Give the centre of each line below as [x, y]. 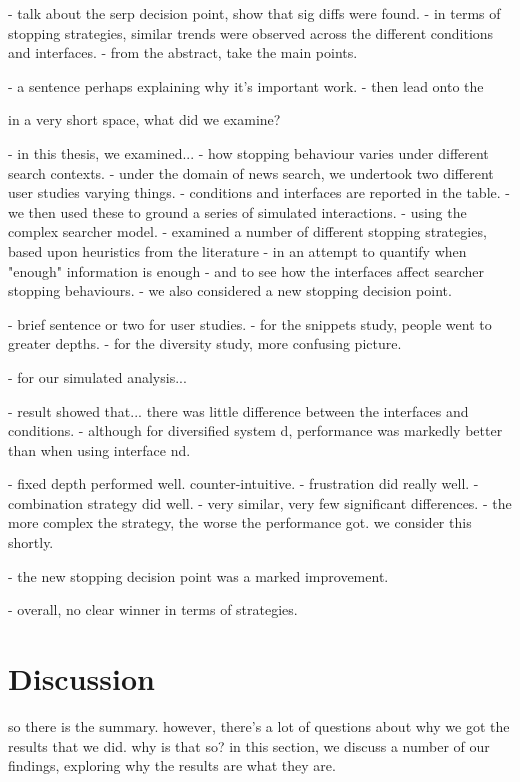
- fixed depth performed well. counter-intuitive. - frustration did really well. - [243, 483]
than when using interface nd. [99, 449]
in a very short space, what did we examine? [144, 119]
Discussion [81, 678]
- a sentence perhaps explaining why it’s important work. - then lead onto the [246, 85]
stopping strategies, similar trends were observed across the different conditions [251, 32]
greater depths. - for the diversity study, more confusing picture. [205, 343]
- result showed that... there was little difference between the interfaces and [238, 410]
